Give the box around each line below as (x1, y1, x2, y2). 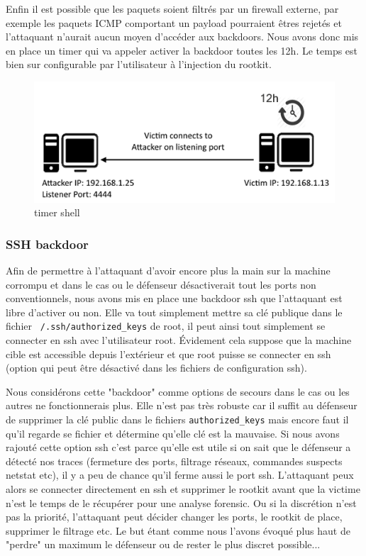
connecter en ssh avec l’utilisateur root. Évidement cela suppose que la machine (6, 333, 352, 347)
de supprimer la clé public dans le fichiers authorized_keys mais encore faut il (6, 411, 349, 426)
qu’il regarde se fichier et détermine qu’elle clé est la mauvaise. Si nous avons (6, 426, 340, 440)
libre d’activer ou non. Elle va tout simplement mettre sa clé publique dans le (6, 304, 343, 319)
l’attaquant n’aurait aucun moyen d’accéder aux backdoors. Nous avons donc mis (6, 29, 359, 44)
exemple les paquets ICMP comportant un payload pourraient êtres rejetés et (6, 15, 342, 30)
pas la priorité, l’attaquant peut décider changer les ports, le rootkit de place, (6, 509, 343, 524)
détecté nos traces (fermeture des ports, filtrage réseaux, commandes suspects (6, 453, 343, 468)
